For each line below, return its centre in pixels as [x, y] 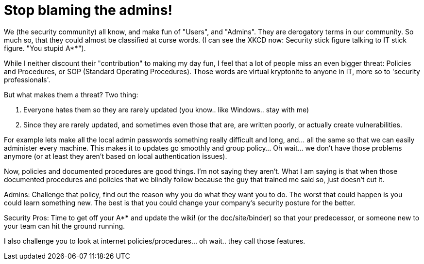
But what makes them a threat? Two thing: [71, 94]
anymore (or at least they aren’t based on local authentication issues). [116, 156]
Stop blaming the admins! [88, 10]
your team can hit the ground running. [65, 226]
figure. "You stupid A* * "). [45, 48]
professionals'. [27, 79]
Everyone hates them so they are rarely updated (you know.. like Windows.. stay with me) [166, 109]
